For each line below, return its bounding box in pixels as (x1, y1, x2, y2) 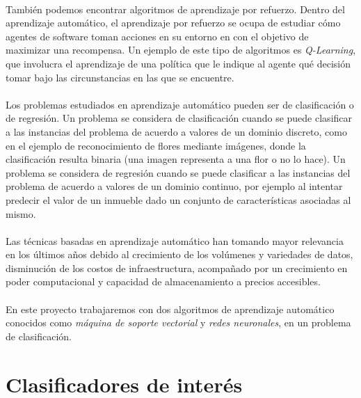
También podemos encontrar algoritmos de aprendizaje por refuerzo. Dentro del (6, 1, 345, 16)
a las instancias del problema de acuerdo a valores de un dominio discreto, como (6, 124, 347, 138)
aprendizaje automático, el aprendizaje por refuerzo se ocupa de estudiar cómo (6, 15, 341, 30)
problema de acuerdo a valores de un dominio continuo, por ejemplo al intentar (6, 179, 343, 193)
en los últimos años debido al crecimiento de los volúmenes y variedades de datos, (6, 247, 353, 262)
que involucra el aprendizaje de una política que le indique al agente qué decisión (6, 56, 351, 70)
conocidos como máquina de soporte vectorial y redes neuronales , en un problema (6, 315, 351, 330)
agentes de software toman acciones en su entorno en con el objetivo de (6, 29, 309, 43)
